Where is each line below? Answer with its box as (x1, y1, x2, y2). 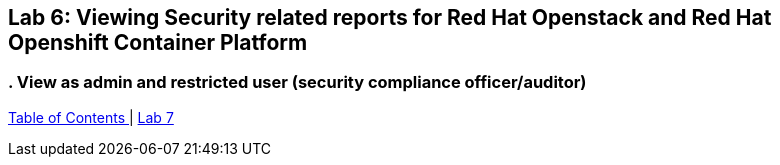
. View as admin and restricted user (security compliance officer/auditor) (8, 72, 587, 93)
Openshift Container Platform (8, 30, 308, 55)
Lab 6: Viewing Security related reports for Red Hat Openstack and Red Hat (8, 5, 772, 30)
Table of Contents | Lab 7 (8, 108, 174, 126)
